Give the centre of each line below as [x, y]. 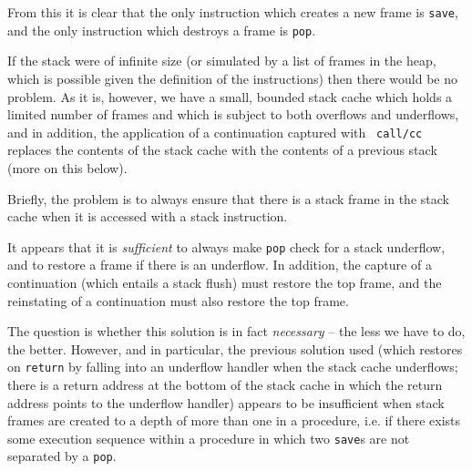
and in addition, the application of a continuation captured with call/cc [215, 132]
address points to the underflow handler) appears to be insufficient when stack [226, 402]
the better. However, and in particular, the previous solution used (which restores [235, 348]
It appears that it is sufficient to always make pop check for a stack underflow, [226, 246]
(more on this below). [67, 167]
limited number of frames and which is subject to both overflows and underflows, [233, 114]
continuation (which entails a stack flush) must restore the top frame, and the [225, 282]
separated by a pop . [62, 456]
